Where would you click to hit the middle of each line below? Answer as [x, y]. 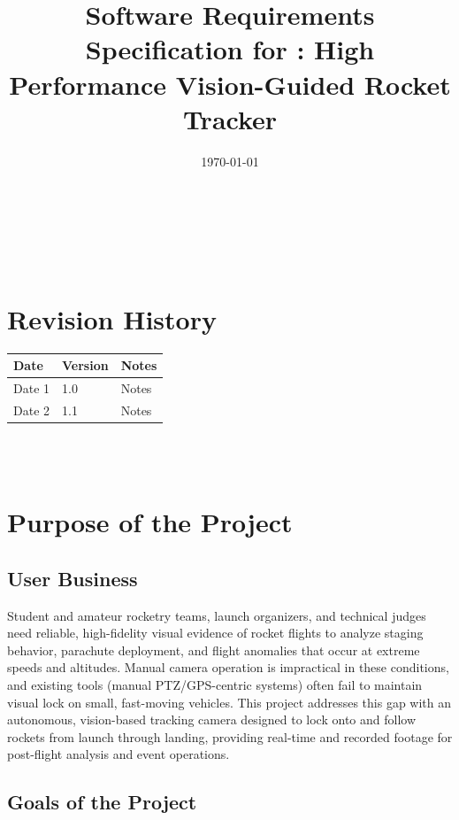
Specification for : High [230, 49]
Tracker [230, 118]
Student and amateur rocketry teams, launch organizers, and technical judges [217, 615]
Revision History [112, 318]
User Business [73, 578]
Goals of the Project [102, 802]
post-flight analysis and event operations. [119, 754]
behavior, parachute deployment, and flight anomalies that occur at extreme [214, 650]
